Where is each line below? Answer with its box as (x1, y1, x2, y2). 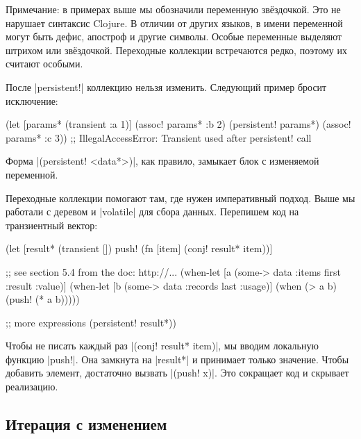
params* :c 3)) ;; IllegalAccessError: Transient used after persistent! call (6, 130, 312, 144)
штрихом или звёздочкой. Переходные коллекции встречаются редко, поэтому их (6, 42, 348, 57)
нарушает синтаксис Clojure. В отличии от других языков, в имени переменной (6, 15, 343, 30)
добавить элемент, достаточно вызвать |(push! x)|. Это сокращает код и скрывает (6, 365, 349, 380)
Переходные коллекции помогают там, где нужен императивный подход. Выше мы (6, 190, 355, 205)
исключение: (6, 93, 58, 108)
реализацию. (6, 379, 58, 394)
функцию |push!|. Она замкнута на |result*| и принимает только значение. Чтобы (6, 351, 349, 366)
